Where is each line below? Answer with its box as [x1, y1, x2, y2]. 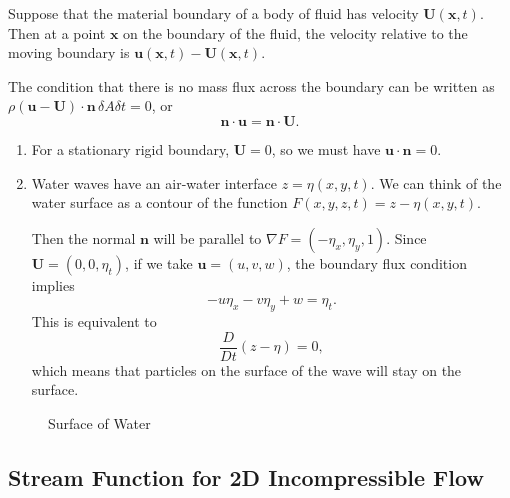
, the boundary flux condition [286, 252, 467, 273]
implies [31, 274, 75, 295]
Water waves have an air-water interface [31, 172, 277, 193]
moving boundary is [8, 42, 130, 63]
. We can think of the [370, 172, 502, 193]
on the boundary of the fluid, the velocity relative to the [123, 22, 468, 43]
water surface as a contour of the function [31, 192, 288, 213]
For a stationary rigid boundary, [31, 138, 230, 159]
